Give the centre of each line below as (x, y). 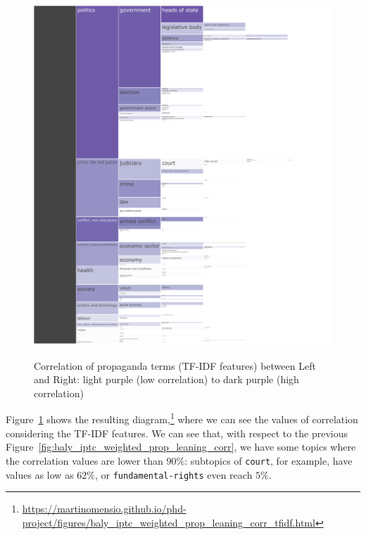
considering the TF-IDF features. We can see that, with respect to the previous (177, 433)
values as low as (40, 474)
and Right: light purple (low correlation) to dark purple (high (166, 379)
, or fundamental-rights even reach (173, 474)
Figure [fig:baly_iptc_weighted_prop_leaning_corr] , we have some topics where (181, 447)
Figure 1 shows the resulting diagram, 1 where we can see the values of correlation (182, 418)
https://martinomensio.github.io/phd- (104, 509)
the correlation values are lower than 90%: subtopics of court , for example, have (179, 460)
